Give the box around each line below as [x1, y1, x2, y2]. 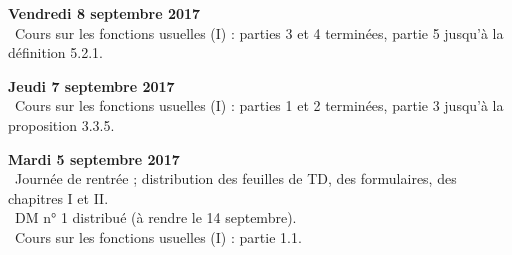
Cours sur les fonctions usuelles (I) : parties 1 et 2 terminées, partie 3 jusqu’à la [14, 95, 504, 116]
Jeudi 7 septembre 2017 [8, 75, 175, 96]
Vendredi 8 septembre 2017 [8, 3, 201, 23]
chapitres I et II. [8, 187, 109, 208]
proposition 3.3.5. [8, 114, 115, 135]
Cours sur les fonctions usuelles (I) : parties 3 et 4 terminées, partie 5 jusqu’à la [14, 22, 504, 43]
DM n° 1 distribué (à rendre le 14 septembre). [14, 207, 297, 228]
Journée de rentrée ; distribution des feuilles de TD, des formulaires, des [14, 168, 457, 189]
